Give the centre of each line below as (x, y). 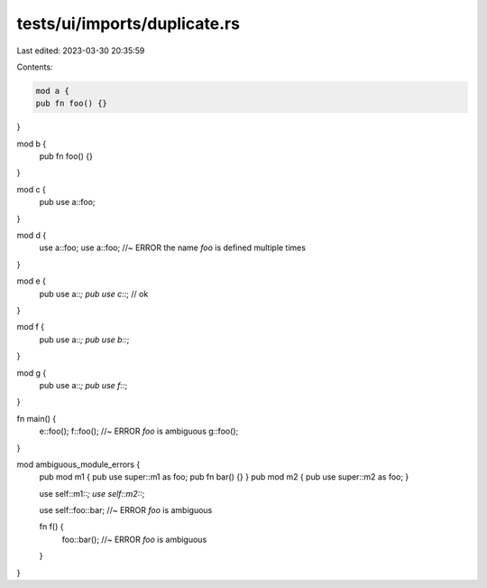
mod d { (32, 236)
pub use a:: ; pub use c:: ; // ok (94, 294)
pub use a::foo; (67, 202)
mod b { (32, 144)
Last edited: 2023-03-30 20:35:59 (81, 51)
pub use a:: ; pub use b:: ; (84, 340)
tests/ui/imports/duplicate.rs (129, 23)
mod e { (32, 281)
